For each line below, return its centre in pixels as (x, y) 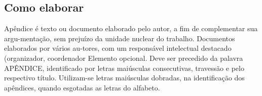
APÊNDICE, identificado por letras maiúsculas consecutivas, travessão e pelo (124, 68)
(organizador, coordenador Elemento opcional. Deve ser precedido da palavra (124, 58)
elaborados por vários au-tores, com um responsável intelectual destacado (118, 48)
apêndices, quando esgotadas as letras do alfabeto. (82, 87)
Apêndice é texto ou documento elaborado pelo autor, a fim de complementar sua (131, 28)
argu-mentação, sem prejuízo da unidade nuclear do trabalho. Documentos (120, 38)
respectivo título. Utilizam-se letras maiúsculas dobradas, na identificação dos (124, 78)
